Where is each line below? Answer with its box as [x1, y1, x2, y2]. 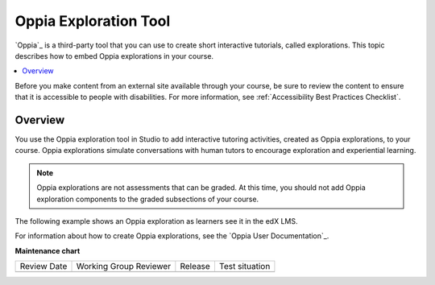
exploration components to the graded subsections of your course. [36, 194, 259, 204]
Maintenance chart [14, 246, 81, 255]
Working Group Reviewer [76, 261, 172, 272]
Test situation [218, 261, 271, 272]
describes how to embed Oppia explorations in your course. [14, 51, 213, 60]
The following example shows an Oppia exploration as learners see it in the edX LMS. [14, 216, 298, 225]
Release [180, 261, 211, 272]
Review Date [19, 261, 68, 272]
